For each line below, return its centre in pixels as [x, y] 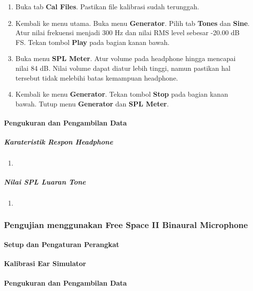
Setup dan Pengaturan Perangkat [62, 244]
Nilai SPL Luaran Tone [45, 182]
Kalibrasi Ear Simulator [45, 263]
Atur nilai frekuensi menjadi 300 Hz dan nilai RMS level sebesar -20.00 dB [127, 32]
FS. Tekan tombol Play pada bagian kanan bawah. [92, 42]
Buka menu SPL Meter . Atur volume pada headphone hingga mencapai [126, 58]
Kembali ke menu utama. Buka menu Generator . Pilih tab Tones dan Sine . [132, 23]
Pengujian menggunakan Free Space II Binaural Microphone [126, 224]
